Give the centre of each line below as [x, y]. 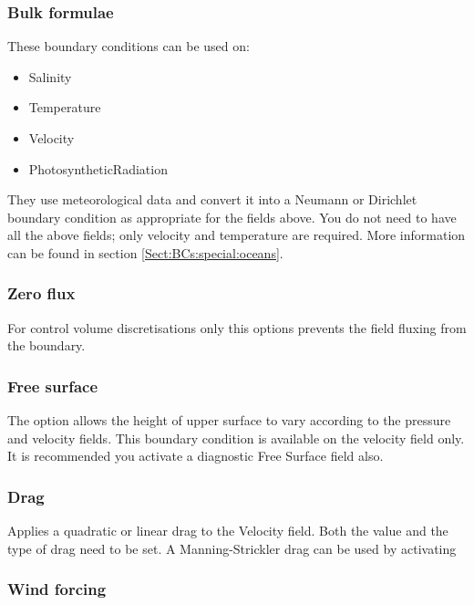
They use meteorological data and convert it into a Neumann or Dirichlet [212, 199]
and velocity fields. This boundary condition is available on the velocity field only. [236, 438]
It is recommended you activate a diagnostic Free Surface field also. [196, 456]
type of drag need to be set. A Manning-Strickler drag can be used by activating [232, 548]
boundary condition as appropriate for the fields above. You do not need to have [232, 217]
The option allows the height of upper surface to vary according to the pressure [229, 420]
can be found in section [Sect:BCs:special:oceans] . [145, 252]
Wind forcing [57, 589]
